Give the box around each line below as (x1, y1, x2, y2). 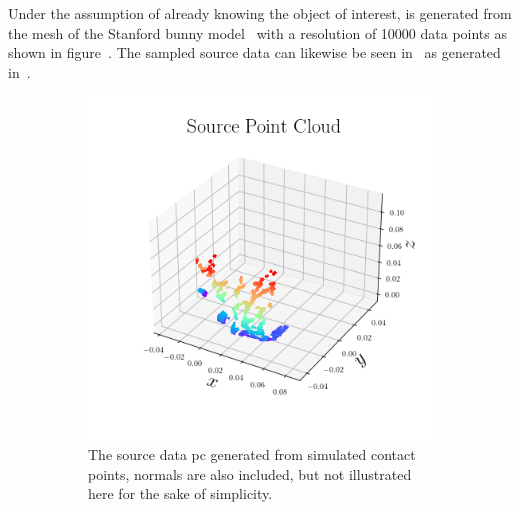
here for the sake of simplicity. (88, 483, 273, 504)
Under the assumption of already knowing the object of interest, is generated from (8, 3, 512, 23)
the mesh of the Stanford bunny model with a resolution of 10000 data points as (8, 22, 507, 43)
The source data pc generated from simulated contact (88, 443, 416, 464)
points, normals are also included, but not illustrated (88, 463, 412, 484)
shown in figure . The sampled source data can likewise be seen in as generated (8, 42, 501, 63)
